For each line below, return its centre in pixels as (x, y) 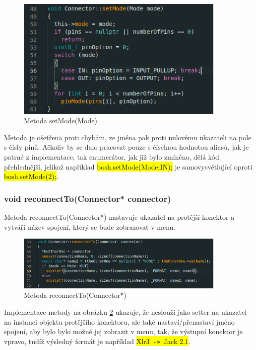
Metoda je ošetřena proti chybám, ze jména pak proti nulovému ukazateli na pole (128, 137)
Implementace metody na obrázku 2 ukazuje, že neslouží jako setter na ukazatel (126, 311)
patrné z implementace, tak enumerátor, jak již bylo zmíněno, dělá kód (112, 156)
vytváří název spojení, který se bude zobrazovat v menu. (90, 226)
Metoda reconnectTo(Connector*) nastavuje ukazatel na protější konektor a (119, 217)
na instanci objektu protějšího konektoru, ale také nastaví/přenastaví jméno (119, 321)
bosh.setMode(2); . (31, 176)
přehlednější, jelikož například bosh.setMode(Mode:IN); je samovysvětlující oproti (128, 166)
